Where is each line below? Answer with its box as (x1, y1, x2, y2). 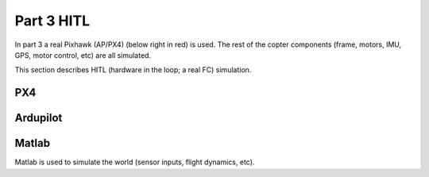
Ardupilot (14, 111, 63, 125)
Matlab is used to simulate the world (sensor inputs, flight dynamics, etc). (14, 157, 255, 167)
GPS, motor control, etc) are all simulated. (14, 50, 151, 60)
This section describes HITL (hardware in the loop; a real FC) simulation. (14, 65, 252, 75)
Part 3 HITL (14, 12, 91, 29)
